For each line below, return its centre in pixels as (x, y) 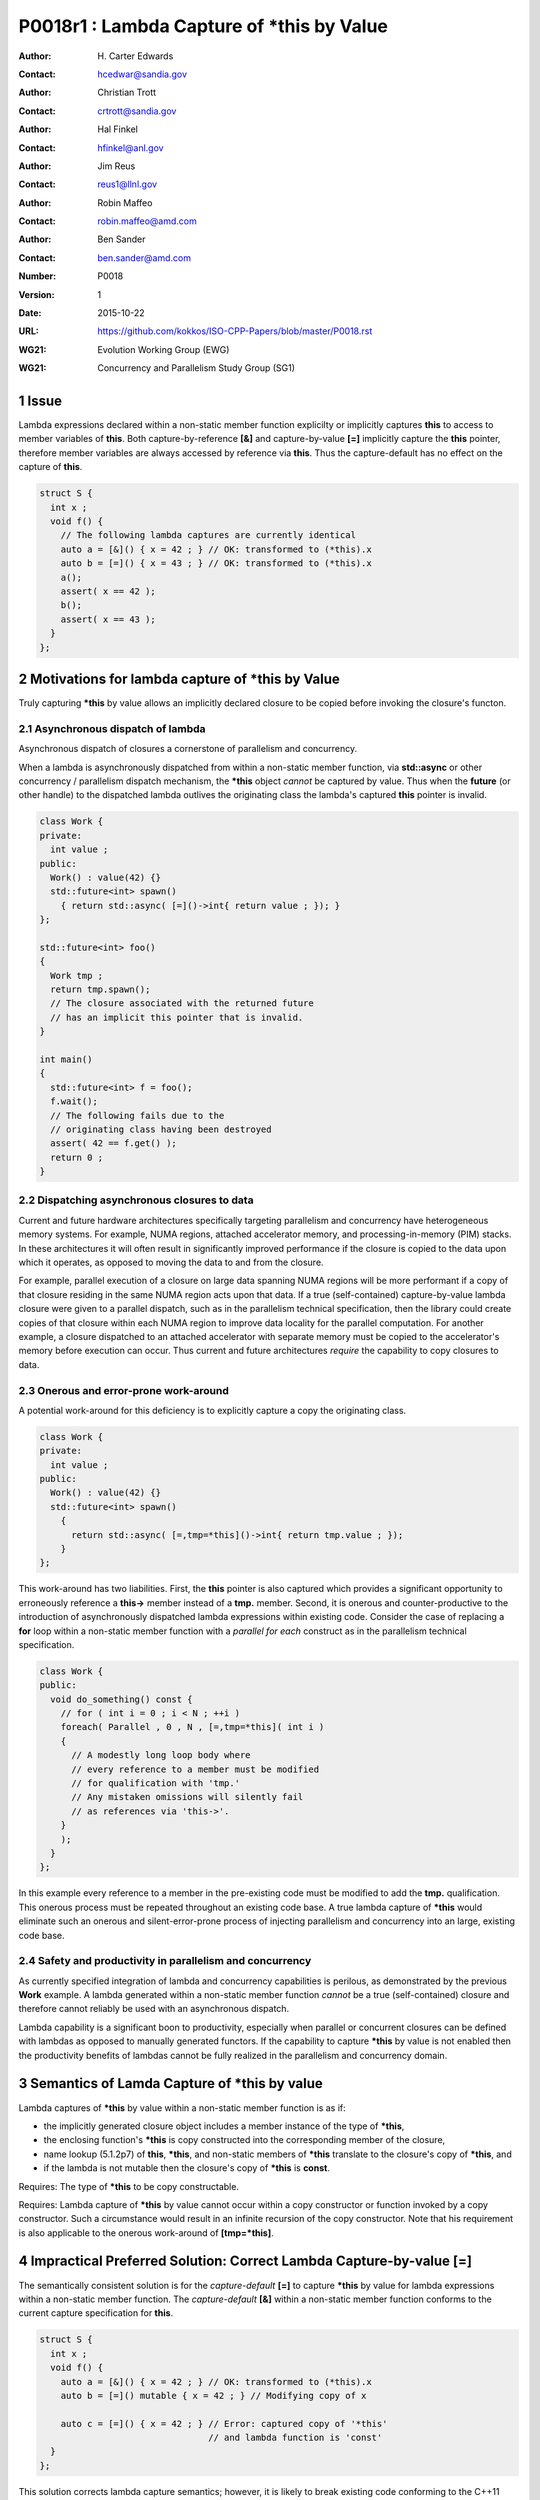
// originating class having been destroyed (161, 1129)
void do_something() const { (122, 1699)
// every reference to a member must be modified (195, 1769)
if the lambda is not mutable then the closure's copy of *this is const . (186, 2168)
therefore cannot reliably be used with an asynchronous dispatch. (154, 2009)
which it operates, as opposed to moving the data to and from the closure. (171, 1262)
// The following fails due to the (137, 1115)
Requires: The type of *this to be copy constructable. (129, 2186)
